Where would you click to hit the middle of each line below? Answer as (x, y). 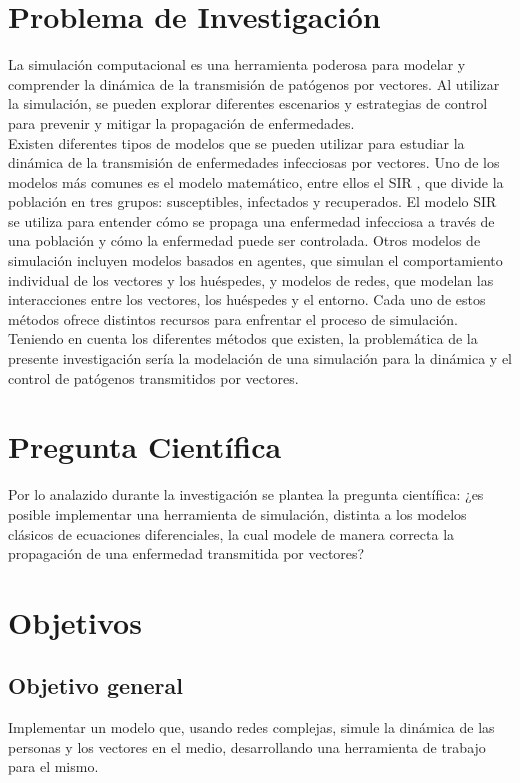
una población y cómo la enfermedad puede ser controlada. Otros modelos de (244, 240)
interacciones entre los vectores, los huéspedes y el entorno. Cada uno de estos (247, 299)
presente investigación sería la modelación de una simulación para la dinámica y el (260, 358)
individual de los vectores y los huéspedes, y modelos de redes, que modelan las (251, 279)
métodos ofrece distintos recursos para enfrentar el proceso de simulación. (233, 318)
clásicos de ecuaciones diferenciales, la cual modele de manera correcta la (231, 533)
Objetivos (75, 621)
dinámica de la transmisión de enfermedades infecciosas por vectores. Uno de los (254, 162)
